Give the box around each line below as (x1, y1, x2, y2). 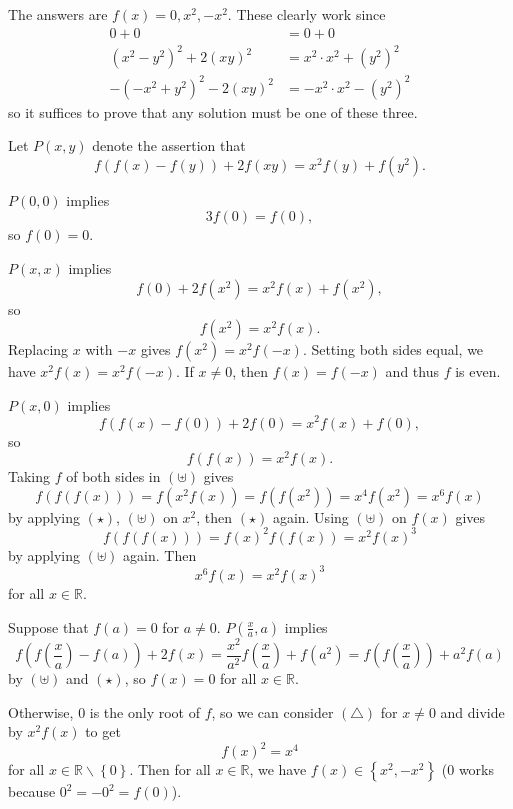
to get (85, 721, 121, 742)
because (8, 781, 56, 802)
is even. (455, 361, 501, 382)
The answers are (8, 4, 108, 24)
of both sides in (66, 466, 161, 487)
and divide (440, 701, 505, 722)
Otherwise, (8, 701, 74, 722)
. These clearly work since (227, 4, 386, 24)
